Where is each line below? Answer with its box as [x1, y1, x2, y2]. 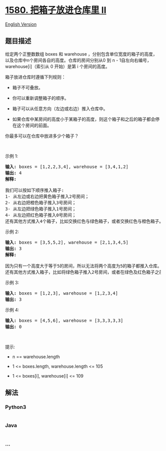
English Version [5, 21, 37, 27]
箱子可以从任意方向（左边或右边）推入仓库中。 [12, 105, 108, 112]
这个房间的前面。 [16, 122, 52, 128]
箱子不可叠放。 [12, 84, 43, 90]
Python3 [5, 404, 26, 411]
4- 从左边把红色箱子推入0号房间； [5, 212, 77, 218]
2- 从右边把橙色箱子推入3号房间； [5, 199, 77, 205]
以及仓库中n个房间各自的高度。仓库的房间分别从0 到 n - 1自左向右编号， [5, 57, 152, 63]
